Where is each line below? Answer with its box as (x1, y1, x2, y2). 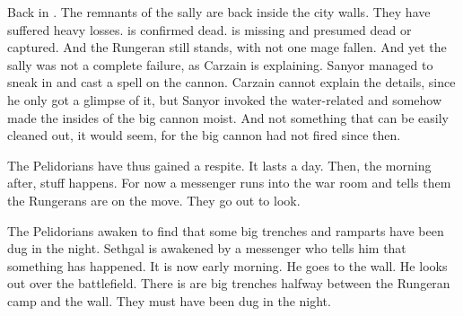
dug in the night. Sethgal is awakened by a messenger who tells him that (7, 239, 406, 258)
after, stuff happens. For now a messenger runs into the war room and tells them (7, 173, 451, 192)
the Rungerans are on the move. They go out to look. (7, 190, 301, 209)
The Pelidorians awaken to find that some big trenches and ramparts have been (7, 221, 444, 240)
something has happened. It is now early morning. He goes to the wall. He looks (7, 256, 448, 275)
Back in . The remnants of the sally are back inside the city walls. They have (7, 3, 431, 21)
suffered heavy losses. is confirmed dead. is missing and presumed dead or (7, 20, 412, 39)
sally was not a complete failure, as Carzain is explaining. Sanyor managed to (7, 55, 433, 74)
